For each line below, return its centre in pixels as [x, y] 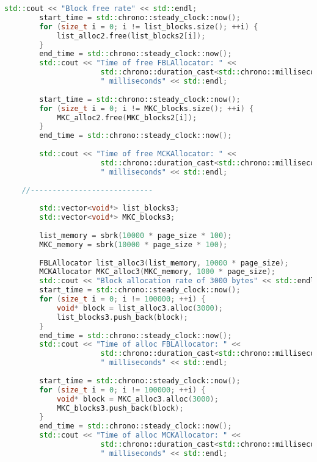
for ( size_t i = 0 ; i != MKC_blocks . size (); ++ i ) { [147, 108]
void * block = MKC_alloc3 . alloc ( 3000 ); [137, 399]
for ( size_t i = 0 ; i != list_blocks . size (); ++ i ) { [149, 27]
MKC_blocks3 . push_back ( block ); [120, 408]
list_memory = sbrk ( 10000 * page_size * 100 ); [136, 235]
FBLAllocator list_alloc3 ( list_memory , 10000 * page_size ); [164, 263]
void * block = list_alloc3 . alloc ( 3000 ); [140, 308]
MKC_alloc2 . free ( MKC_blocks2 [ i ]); [127, 117]
